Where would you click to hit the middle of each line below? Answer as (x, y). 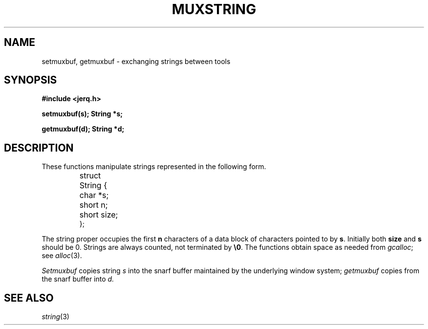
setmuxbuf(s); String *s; (82, 114)
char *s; (94, 195)
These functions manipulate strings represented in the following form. (154, 167)
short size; (99, 215)
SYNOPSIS (31, 80)
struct (90, 176)
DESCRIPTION (39, 148)
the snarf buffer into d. (78, 279)
